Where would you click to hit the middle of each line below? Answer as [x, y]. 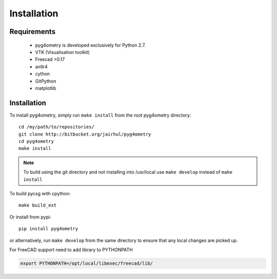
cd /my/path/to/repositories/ [57, 127]
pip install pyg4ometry [48, 229]
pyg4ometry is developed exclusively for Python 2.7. [91, 45]
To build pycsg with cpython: [40, 193]
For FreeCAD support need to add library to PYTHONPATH [71, 250]
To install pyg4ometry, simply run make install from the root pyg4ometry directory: [100, 115]
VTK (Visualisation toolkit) [62, 52]
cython [43, 74]
